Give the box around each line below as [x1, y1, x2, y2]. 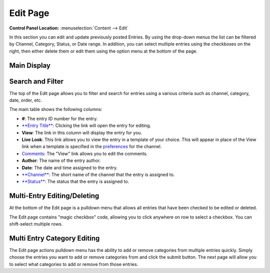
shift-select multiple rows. [9, 221, 63, 227]
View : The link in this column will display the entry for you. [21, 129, 142, 135]
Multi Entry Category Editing [9, 234, 100, 242]
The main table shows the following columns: [9, 106, 102, 112]
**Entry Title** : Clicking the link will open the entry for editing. [21, 122, 151, 128]
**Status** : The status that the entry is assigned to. [21, 178, 129, 184]
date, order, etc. [9, 97, 42, 103]
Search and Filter [9, 77, 64, 85]
